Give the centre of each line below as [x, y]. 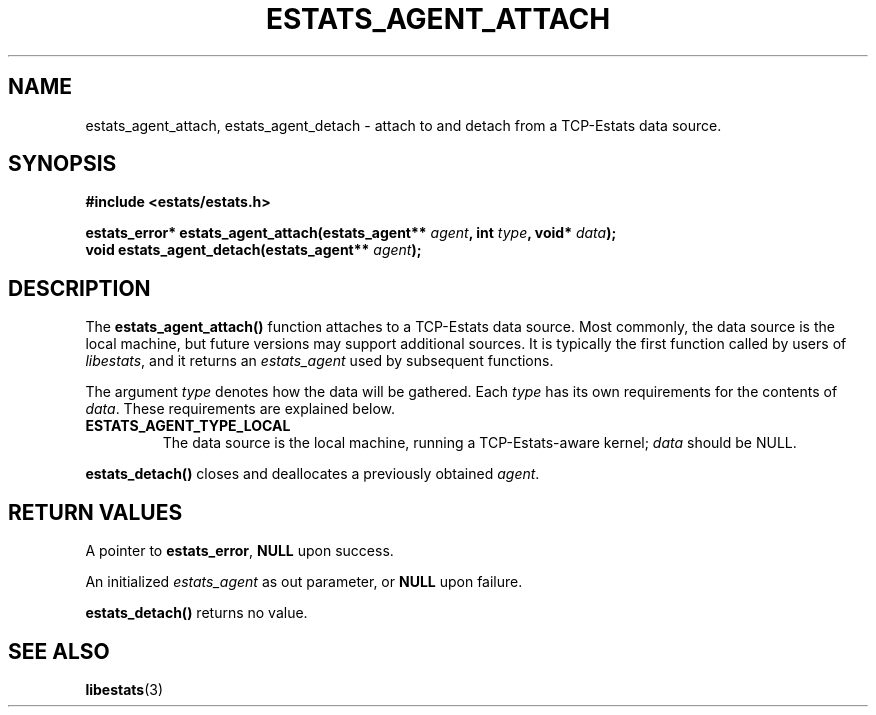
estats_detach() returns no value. [196, 613]
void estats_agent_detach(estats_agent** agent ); [253, 250]
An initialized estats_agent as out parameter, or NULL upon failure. [304, 582]
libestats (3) [124, 689]
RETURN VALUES [95, 512]
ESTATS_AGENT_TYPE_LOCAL [188, 426]
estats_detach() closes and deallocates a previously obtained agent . [312, 474]
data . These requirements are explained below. [240, 409]
